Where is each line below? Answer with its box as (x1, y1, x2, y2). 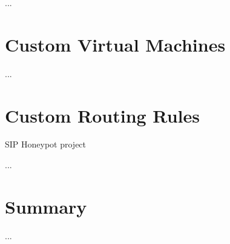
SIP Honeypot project (5, 138, 87, 151)
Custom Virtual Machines (5, 32, 226, 56)
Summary (5, 194, 87, 219)
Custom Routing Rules (5, 103, 200, 127)
